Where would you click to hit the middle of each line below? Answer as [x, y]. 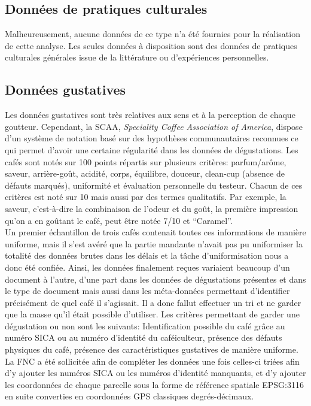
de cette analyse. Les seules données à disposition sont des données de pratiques [151, 45]
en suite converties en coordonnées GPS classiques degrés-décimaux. [129, 396]
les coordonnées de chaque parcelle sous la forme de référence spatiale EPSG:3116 [154, 384]
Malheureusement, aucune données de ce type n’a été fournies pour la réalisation [153, 34]
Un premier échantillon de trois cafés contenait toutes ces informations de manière [155, 232]
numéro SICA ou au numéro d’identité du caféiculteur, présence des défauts [144, 337]
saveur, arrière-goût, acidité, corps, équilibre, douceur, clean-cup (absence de [145, 173]
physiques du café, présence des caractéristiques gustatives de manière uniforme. [152, 349]
